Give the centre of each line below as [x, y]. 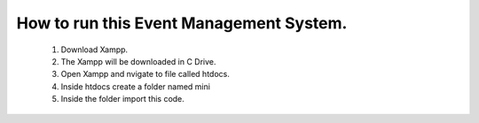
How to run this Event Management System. [182, 23]
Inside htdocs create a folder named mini [135, 86]
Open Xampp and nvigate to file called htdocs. [145, 74]
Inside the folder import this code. [123, 99]
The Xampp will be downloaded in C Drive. [138, 61]
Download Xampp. [94, 50]
